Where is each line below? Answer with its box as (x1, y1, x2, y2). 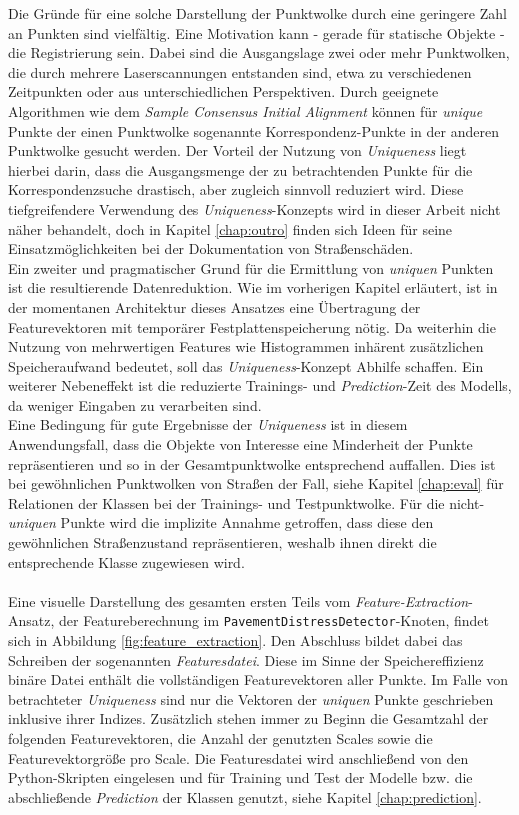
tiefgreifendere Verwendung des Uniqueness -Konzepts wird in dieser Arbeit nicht (8, 198, 501, 219)
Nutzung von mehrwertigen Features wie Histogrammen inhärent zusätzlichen (8, 336, 484, 357)
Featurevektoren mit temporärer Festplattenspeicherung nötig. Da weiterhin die (8, 316, 496, 337)
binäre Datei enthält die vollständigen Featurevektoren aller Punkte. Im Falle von (8, 669, 508, 690)
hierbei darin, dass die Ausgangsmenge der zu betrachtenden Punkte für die (8, 159, 473, 180)
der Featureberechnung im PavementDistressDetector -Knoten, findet (59, 610, 490, 631)
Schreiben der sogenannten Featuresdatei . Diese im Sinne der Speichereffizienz (8, 649, 484, 670)
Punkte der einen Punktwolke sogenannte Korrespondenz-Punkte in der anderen (8, 120, 499, 141)
